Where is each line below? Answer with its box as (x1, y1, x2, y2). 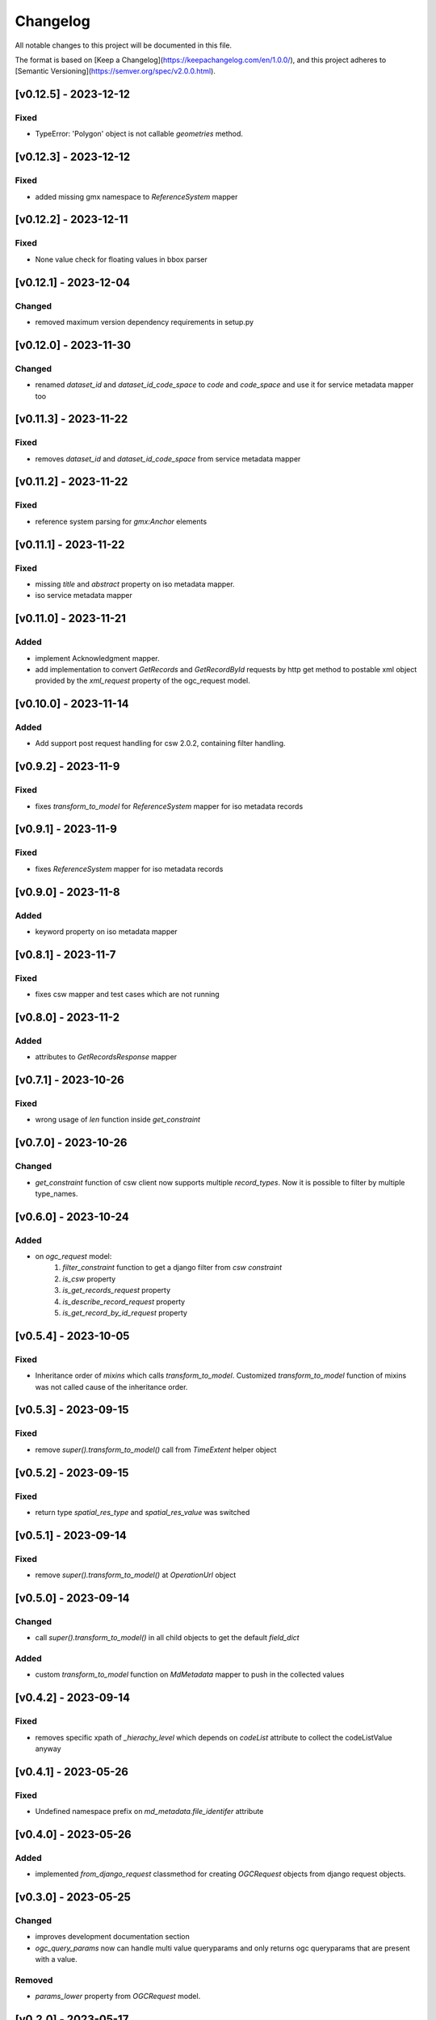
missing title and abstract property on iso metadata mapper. (35, 579, 235, 589)
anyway (35, 1744, 61, 1753)
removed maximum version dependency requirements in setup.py (35, 317, 254, 326)
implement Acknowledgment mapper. (35, 653, 160, 663)
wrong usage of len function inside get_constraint (35, 1115, 201, 1125)
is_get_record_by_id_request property (62, 1308, 187, 1318)
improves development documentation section (35, 1932, 190, 1942)
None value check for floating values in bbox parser (35, 255, 208, 264)
